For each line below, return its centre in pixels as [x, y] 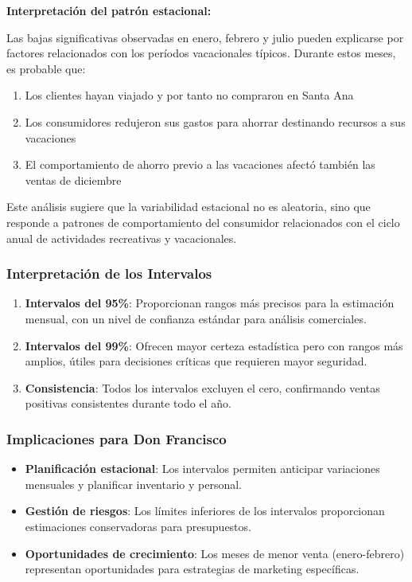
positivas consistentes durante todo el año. [128, 403]
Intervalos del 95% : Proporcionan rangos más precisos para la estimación [210, 303]
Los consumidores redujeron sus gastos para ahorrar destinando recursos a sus [215, 121]
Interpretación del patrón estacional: [109, 10]
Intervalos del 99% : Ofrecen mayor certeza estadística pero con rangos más [214, 345]
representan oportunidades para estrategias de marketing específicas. [192, 569]
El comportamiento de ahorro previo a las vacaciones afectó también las [200, 164]
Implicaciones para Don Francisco [117, 438]
